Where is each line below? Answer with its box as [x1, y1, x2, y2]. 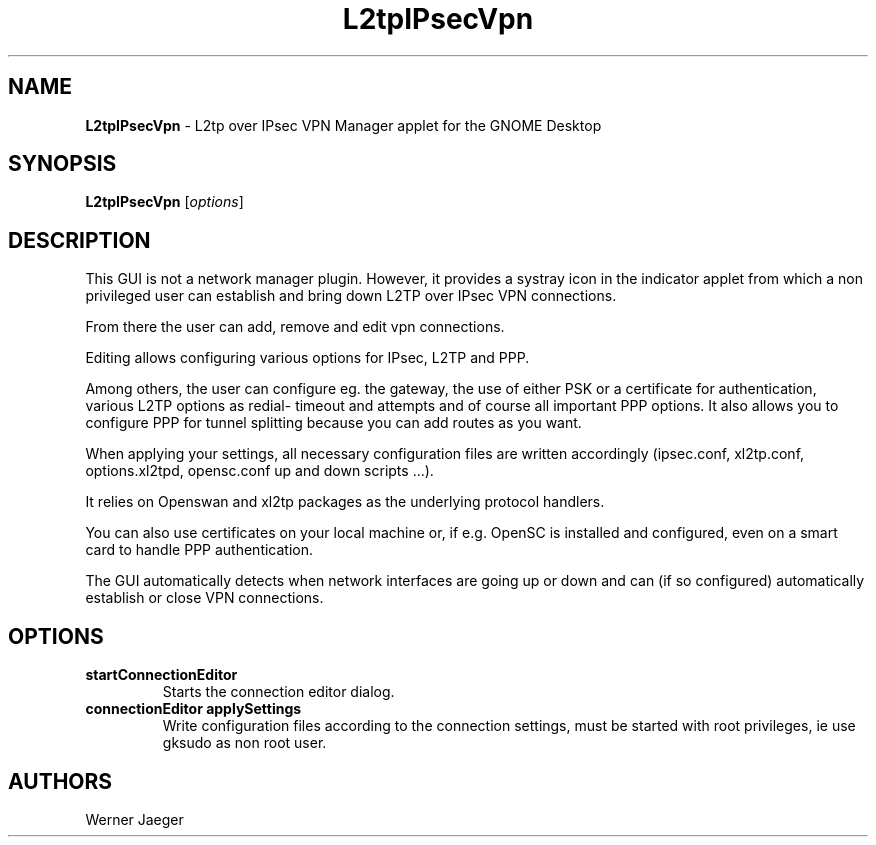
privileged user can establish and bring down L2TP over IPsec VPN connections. [85, 287, 617, 305]
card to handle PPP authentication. [85, 541, 314, 559]
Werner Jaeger [85, 810, 184, 828]
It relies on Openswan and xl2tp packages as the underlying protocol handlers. [85, 493, 605, 511]
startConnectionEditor [85, 666, 238, 684]
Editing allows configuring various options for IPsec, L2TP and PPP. [85, 349, 530, 367]
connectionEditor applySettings [85, 700, 302, 718]
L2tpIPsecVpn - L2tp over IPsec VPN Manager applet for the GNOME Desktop [85, 116, 602, 134]
